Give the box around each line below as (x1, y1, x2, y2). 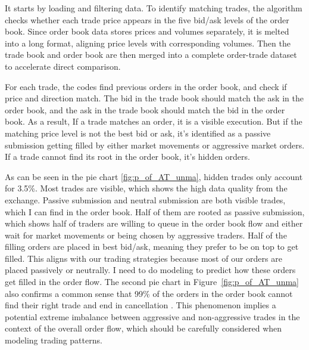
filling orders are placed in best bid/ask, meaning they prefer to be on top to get (5, 240, 299, 253)
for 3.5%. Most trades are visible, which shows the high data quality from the (5, 182, 288, 194)
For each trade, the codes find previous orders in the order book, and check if (5, 80, 287, 92)
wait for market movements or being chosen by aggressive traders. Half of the (5, 228, 287, 241)
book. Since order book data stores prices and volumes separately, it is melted (5, 25, 289, 38)
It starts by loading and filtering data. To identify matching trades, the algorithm (5, 2, 302, 14)
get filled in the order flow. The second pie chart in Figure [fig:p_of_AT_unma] (5, 275, 299, 288)
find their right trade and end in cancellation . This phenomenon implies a (5, 299, 276, 311)
